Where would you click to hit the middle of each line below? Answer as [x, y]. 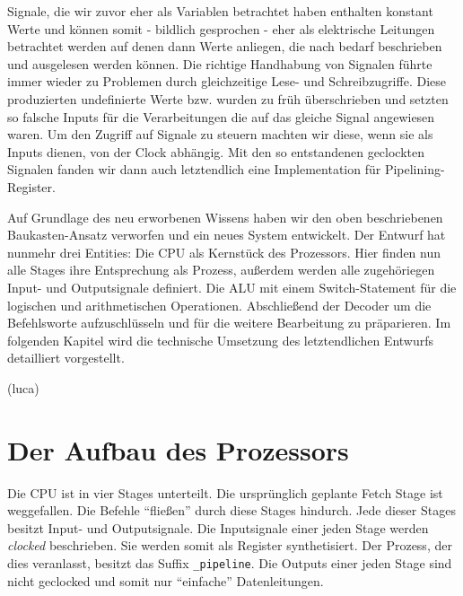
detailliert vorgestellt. [66, 358]
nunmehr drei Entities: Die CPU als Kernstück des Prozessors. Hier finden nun [224, 252]
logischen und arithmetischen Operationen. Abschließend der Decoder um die [219, 305]
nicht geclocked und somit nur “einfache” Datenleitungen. [166, 580]
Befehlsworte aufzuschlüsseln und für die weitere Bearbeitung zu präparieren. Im [229, 323]
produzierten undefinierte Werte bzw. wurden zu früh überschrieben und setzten [228, 98]
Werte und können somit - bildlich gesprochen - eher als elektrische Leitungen [221, 28]
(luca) [23, 387]
